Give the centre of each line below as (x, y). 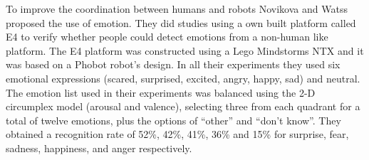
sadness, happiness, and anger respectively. (99, 148)
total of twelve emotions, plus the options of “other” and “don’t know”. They (173, 120)
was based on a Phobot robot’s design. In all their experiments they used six (173, 64)
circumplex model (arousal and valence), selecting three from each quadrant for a (183, 106)
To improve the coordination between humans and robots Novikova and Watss (177, 9)
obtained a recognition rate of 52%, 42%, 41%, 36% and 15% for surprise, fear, (177, 134)
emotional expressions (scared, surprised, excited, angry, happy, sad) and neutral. (183, 78)
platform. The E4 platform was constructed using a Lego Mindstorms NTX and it (185, 50)
